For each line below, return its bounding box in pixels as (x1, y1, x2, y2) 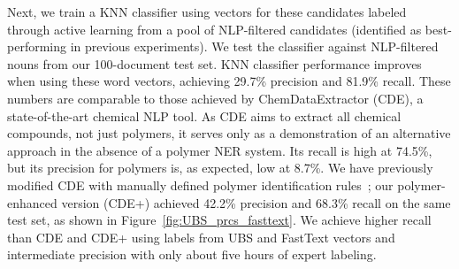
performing (7, 37, 66, 56)
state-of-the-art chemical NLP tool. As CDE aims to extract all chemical (7, 106, 402, 125)
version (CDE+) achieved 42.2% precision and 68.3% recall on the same (61, 193, 451, 211)
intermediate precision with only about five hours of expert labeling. (7, 245, 377, 264)
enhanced (7, 193, 57, 211)
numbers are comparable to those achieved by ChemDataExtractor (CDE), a (7, 88, 424, 107)
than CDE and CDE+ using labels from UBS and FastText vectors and (7, 227, 395, 246)
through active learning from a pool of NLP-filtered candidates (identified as (7, 19, 422, 38)
